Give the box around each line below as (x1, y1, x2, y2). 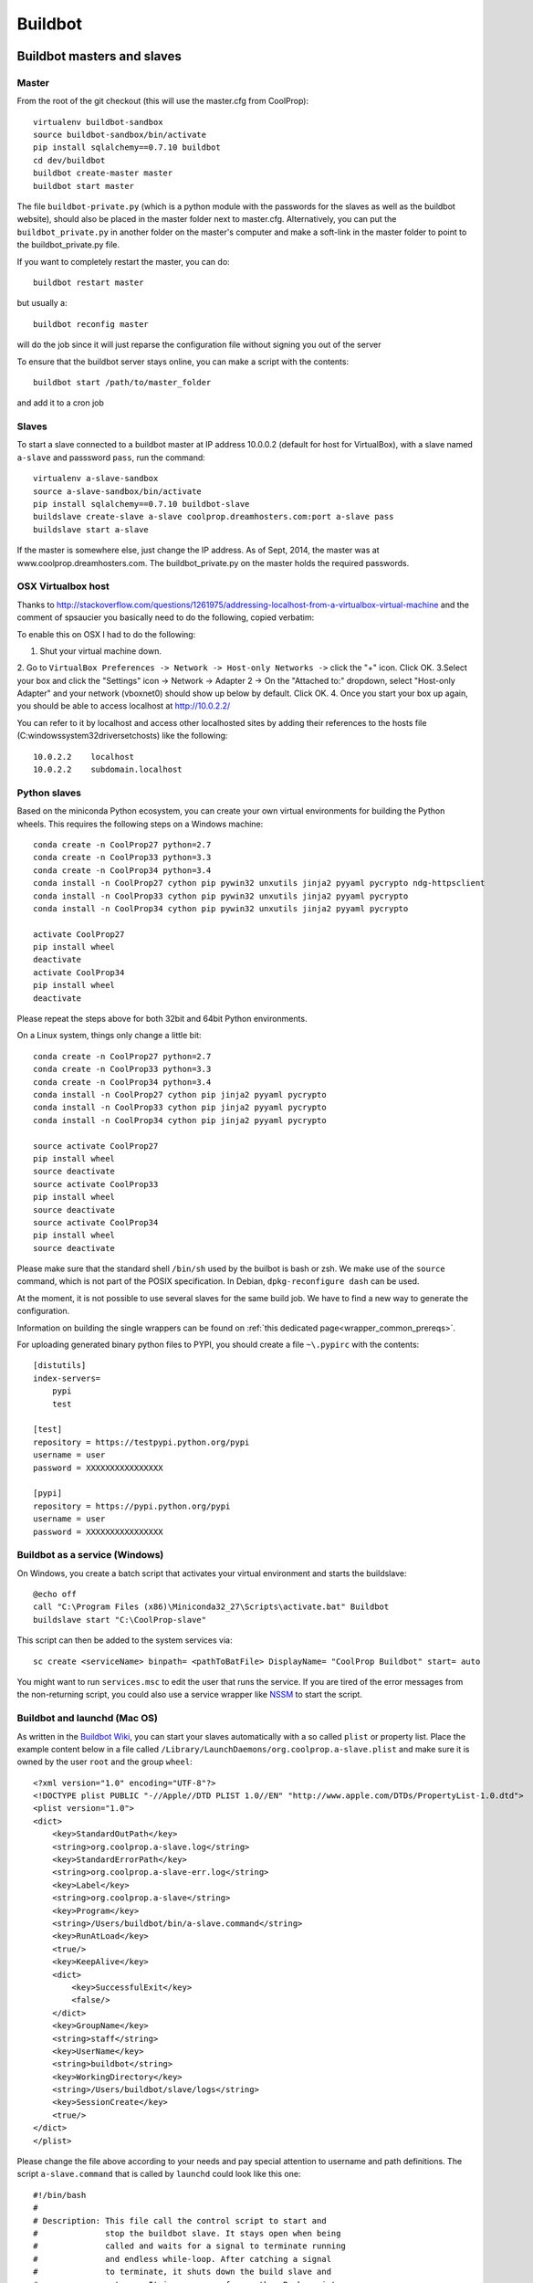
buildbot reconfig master (33, 319, 150, 329)
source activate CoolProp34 (33, 1217, 159, 1227)
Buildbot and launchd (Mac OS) (16, 1712, 159, 1725)
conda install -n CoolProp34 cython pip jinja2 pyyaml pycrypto (33, 1115, 328, 1125)
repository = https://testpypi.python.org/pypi (33, 1436, 250, 1447)
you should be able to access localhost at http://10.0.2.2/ (16, 700, 231, 711)
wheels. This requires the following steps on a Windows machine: (16, 818, 264, 829)
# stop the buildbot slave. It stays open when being (33, 2228, 341, 2238)
